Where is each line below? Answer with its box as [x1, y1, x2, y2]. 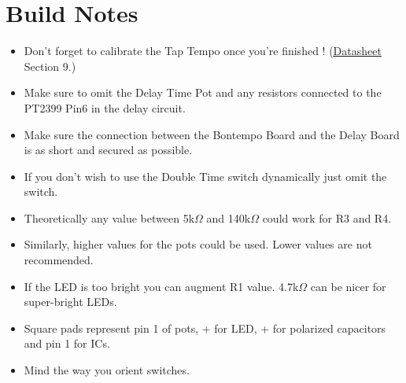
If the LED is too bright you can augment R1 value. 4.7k [24, 278, 299, 294]
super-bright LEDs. [24, 293, 117, 310]
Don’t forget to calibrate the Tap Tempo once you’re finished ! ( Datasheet [24, 42, 382, 59]
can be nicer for [310, 278, 386, 294]
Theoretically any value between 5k [24, 209, 195, 226]
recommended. [24, 252, 94, 268]
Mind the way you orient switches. [24, 362, 190, 378]
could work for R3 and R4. [262, 209, 392, 226]
